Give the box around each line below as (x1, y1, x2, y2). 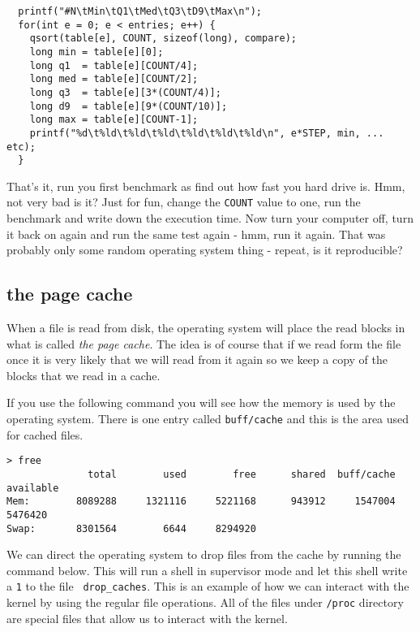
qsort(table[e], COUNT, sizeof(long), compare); (29, 32, 297, 45)
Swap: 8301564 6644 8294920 (6, 522, 256, 535)
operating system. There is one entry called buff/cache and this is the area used (6, 410, 409, 427)
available (6, 482, 59, 494)
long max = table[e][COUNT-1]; (29, 114, 199, 126)
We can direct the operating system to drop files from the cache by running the (6, 546, 401, 563)
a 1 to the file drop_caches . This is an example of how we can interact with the (6, 578, 409, 595)
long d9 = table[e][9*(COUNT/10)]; (29, 100, 228, 112)
